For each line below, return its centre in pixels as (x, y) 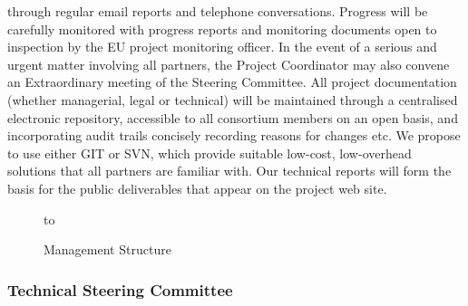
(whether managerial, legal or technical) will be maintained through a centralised (233, 99)
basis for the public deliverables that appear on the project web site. (197, 188)
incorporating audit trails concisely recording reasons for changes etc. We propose (234, 135)
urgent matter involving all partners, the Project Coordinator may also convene (229, 64)
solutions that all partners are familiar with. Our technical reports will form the (229, 171)
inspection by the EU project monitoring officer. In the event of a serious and (222, 47)
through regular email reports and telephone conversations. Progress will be (218, 11)
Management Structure (107, 249)
